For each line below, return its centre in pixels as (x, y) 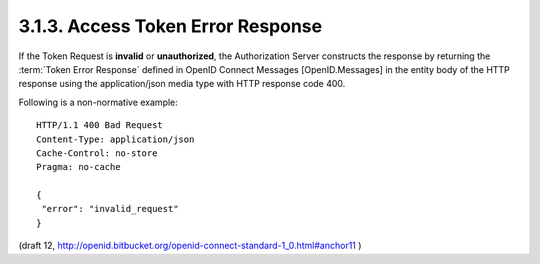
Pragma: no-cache (78, 167)
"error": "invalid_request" (110, 209)
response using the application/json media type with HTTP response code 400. (182, 84)
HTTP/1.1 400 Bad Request (100, 125)
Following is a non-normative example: (98, 102)
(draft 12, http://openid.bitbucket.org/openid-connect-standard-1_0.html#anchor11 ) (190, 246)
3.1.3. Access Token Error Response (170, 26)
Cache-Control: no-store (97, 153)
